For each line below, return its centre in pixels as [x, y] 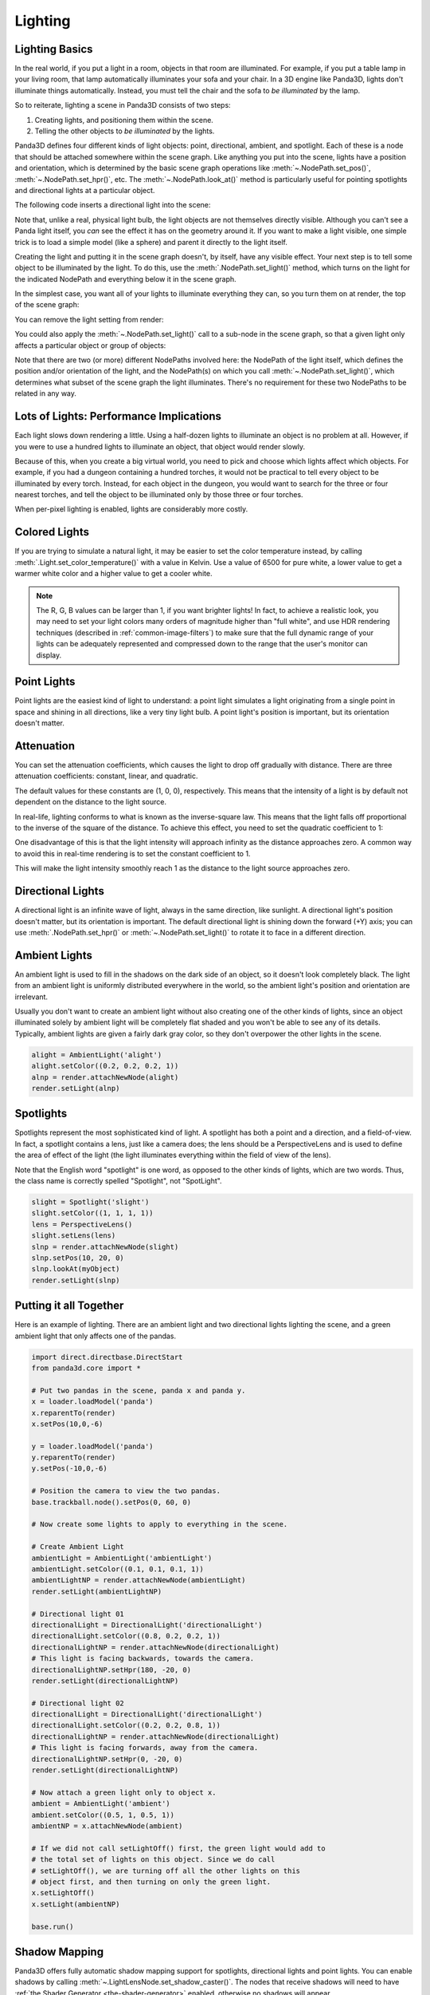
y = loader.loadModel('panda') [93, 1446]
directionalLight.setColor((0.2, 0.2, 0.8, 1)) [126, 1725]
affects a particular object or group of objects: [90, 345]
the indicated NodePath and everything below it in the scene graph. [125, 279]
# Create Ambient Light [78, 1547]
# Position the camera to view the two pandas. [126, 1491]
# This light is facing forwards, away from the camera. [145, 1748]
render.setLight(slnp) [76, 1280]
